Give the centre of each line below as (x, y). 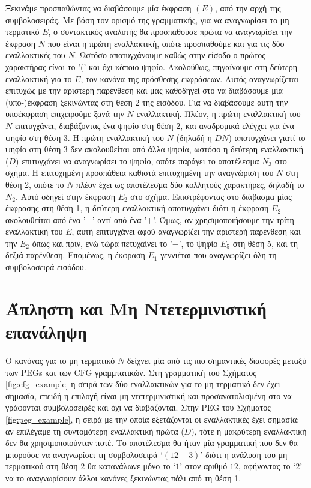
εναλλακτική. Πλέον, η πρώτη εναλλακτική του (219, 114)
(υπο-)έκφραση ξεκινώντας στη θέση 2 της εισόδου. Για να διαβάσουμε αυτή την (147, 102)
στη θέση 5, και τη (265, 243)
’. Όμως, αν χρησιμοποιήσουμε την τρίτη (223, 219)
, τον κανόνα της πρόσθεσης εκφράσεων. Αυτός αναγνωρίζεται (189, 78)
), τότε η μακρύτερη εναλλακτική (249, 431)
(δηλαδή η (194, 137)
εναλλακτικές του (35, 55)
